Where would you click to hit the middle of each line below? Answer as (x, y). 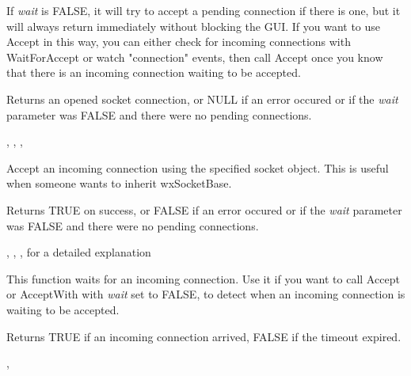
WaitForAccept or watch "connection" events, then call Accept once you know (195, 57)
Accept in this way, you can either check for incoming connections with (179, 42)
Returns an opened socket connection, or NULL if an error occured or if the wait (202, 99)
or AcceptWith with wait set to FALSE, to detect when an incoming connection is (206, 294)
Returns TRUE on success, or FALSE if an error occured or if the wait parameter (204, 209)
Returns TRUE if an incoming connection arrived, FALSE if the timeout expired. (204, 336)
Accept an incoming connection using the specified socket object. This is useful (198, 167)
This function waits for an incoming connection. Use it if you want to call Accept (203, 278)
